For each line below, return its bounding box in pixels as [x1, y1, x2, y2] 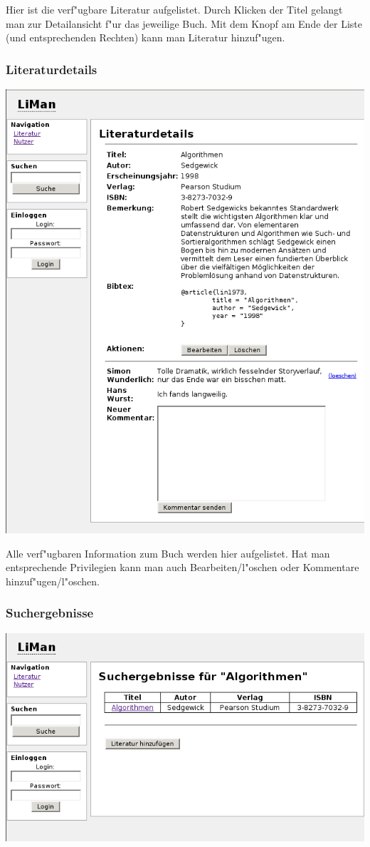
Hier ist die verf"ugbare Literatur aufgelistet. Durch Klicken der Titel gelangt [6, 2, 343, 16]
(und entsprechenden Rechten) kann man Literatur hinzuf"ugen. [6, 30, 285, 45]
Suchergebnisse [6, 604, 94, 622]
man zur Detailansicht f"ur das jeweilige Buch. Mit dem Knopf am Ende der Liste [6, 16, 363, 31]
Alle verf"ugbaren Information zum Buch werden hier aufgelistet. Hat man [6, 545, 330, 560]
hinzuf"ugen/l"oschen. [6, 573, 100, 588]
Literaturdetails [6, 60, 97, 78]
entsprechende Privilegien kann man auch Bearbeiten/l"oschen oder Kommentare [6, 560, 359, 575]
